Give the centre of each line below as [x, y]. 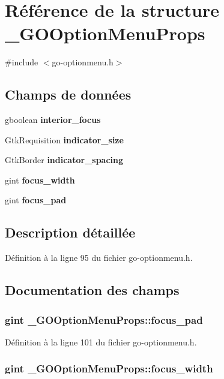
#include [22, 62]
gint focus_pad [36, 200]
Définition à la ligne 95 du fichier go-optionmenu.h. [99, 258]
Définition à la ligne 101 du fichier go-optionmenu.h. [101, 342]
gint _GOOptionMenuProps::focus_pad [104, 319]
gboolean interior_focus [53, 120]
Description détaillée [70, 232]
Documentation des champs [92, 290]
